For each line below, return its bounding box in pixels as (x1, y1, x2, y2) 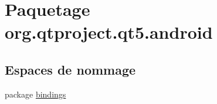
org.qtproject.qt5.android (5, 20, 213, 44)
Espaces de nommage (5, 60, 136, 78)
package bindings (5, 88, 66, 100)
